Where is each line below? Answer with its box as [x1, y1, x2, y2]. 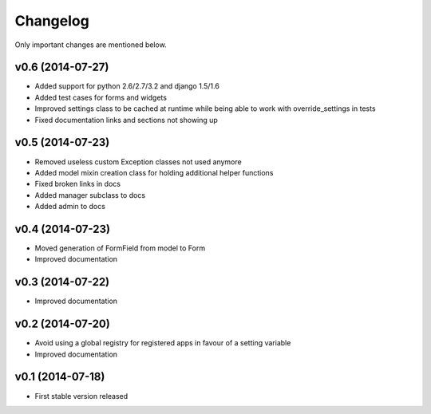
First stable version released [34, 391, 129, 400]
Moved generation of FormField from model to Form [34, 243, 206, 253]
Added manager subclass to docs [34, 190, 146, 199]
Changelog [14, 12, 89, 30]
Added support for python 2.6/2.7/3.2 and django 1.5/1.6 [34, 81, 219, 91]
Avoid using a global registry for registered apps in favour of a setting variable [34, 338, 291, 348]
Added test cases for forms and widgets [34, 93, 168, 102]
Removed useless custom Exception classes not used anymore [34, 156, 243, 167]
